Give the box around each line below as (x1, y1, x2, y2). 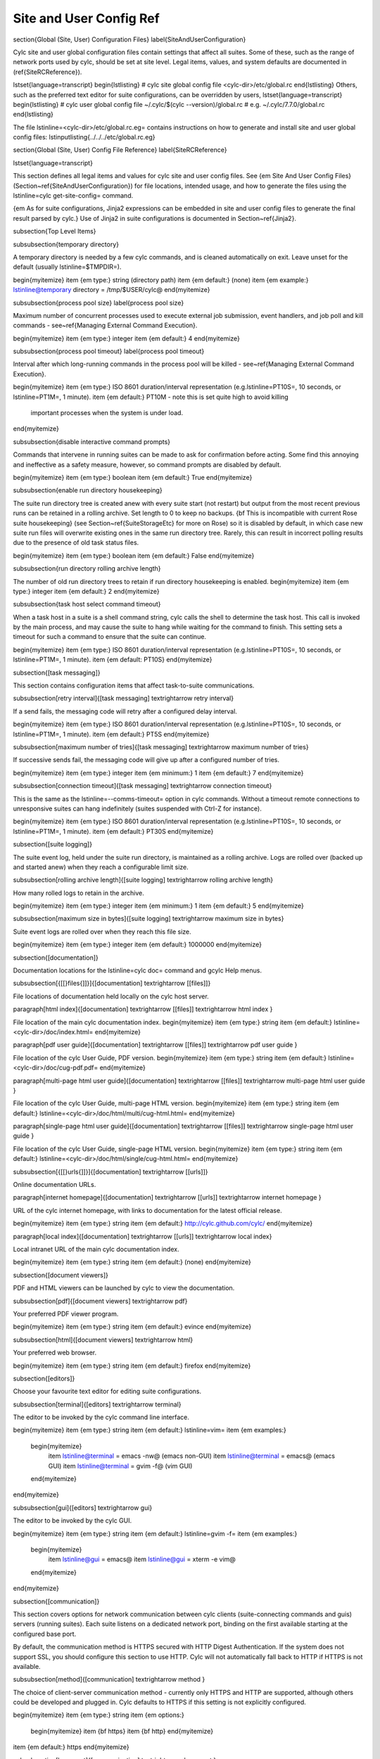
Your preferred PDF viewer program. (13, 1309, 119, 1318)
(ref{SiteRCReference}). (13, 68, 82, 76)
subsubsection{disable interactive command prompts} (13, 437, 171, 446)
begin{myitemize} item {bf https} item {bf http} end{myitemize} (30, 1727, 214, 1735)
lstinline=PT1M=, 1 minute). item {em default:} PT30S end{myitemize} (13, 827, 214, 835)
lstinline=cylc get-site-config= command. (13, 191, 134, 200)
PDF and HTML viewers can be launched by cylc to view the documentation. (13, 1284, 235, 1293)
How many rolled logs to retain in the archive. (13, 889, 144, 897)
